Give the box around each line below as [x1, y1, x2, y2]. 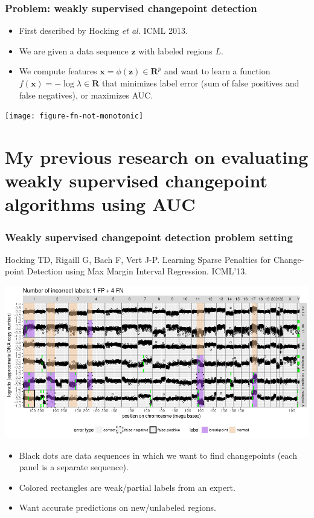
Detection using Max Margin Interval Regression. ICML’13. [27, 265, 248, 277]
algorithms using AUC [5, 192, 196, 216]
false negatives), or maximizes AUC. [19, 88, 153, 101]
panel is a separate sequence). [19, 461, 129, 473]
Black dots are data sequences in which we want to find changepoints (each [19, 448, 297, 461]
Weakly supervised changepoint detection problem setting [5, 229, 293, 244]
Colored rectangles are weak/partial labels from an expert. [19, 481, 235, 493]
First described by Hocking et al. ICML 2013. [19, 24, 188, 37]
